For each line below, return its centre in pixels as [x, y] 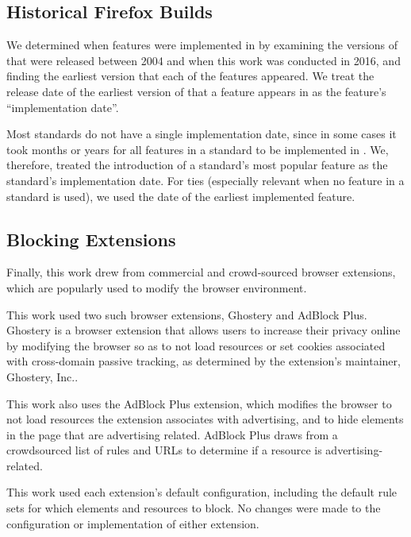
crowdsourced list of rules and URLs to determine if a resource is [164, 450]
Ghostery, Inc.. [42, 376]
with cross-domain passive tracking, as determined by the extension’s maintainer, [204, 361]
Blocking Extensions [91, 239]
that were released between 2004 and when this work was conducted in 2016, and [204, 60]
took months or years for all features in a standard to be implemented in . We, [198, 149]
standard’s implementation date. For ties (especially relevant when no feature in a [205, 180]
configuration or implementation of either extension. [133, 523]
